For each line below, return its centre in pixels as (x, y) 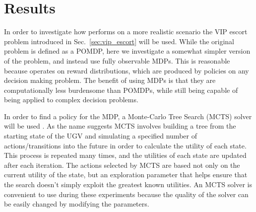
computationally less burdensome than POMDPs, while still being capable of (121, 90)
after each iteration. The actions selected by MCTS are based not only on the (122, 165)
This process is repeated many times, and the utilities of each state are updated (125, 155)
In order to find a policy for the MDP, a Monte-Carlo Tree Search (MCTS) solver (128, 116)
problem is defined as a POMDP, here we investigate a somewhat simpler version (127, 51)
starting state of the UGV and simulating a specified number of (100, 136)
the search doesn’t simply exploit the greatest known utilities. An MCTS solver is (128, 184)
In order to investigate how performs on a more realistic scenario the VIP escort (126, 32)
